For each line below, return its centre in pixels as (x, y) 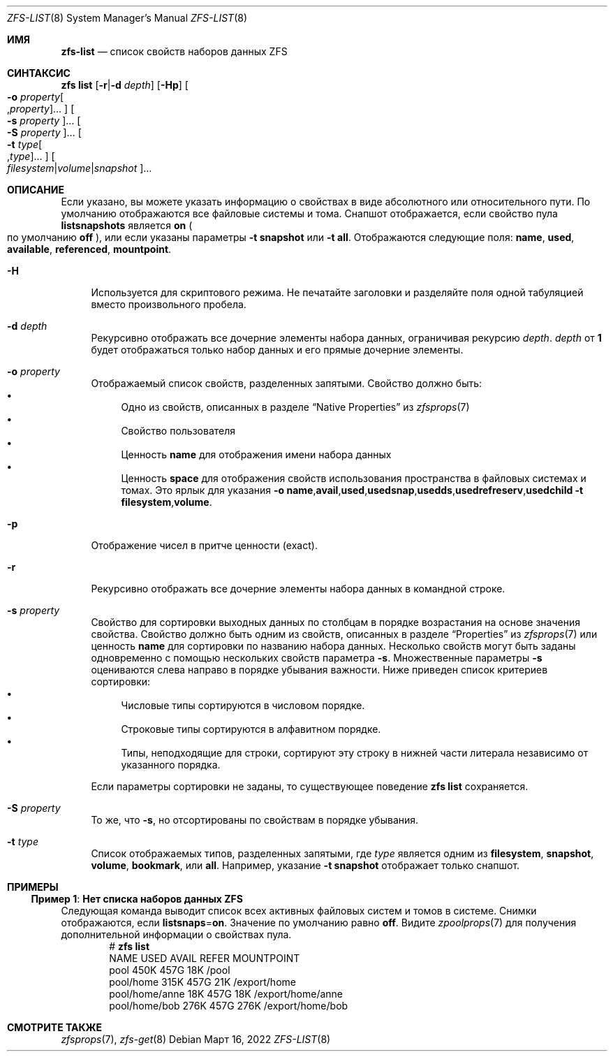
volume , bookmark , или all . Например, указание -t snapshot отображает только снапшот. (305, 865)
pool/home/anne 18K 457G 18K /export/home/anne (226, 994)
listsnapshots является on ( (127, 225)
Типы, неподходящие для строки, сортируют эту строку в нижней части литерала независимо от (355, 753)
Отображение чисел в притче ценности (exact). (204, 545)
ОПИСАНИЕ (36, 190)
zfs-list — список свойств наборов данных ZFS (174, 51)
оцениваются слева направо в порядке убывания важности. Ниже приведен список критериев (319, 670)
